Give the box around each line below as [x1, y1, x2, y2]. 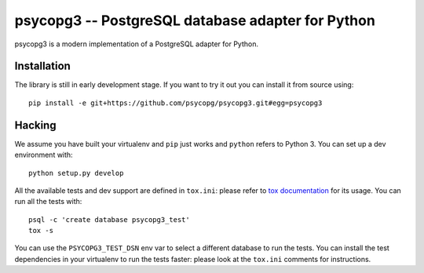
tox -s [28, 226, 54, 235]
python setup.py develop [28, 169, 124, 177]
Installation [14, 60, 71, 73]
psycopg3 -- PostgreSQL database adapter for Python [14, 12, 376, 29]
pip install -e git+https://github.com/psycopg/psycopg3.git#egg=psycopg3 [28, 98, 323, 107]
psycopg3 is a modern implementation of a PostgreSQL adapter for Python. [14, 39, 259, 49]
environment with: [14, 150, 74, 160]
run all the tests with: [14, 197, 82, 206]
